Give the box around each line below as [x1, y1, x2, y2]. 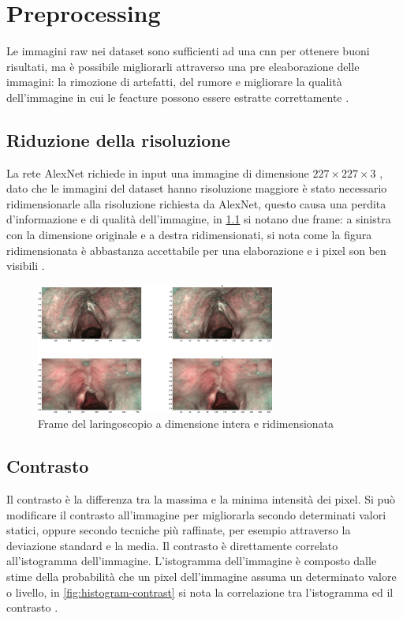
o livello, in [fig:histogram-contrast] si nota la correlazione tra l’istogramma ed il [6, 583, 394, 600]
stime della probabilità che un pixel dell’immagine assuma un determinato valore [6, 567, 397, 584]
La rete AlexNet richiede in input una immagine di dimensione [6, 164, 309, 181]
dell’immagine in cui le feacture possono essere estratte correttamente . [6, 88, 349, 105]
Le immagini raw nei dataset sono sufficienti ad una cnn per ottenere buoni [6, 43, 370, 59]
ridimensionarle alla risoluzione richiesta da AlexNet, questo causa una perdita [6, 195, 386, 212]
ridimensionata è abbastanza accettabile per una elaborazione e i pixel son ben [6, 242, 386, 258]
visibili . [6, 257, 45, 274]
